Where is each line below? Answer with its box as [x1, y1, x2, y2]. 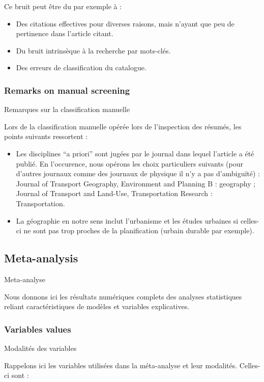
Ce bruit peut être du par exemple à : [4, 1, 122, 11]
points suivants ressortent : [4, 131, 88, 142]
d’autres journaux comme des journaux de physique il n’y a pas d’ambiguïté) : [16, 168, 260, 179]
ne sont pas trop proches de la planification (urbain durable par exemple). [23, 225, 254, 236]
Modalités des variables [4, 342, 77, 353]
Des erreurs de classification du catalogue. [16, 62, 146, 73]
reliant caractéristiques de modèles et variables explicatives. [4, 301, 190, 312]
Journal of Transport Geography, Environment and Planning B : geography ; [16, 178, 256, 188]
